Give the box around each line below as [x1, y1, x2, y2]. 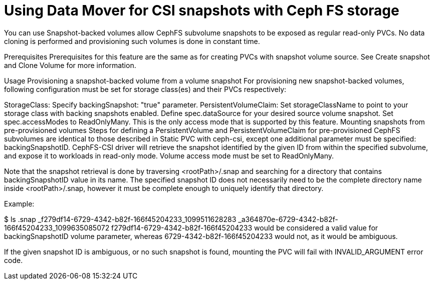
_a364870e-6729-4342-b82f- [238, 214, 338, 223]
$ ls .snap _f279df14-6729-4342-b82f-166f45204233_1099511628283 [4, 214, 237, 223]
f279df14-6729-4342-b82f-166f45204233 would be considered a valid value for [111, 223, 378, 232]
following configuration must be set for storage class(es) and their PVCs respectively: [4, 84, 287, 93]
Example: [4, 199, 35, 208]
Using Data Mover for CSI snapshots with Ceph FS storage [4, 2, 399, 19]
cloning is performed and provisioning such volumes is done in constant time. [4, 36, 260, 45]
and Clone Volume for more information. [4, 60, 136, 69]
